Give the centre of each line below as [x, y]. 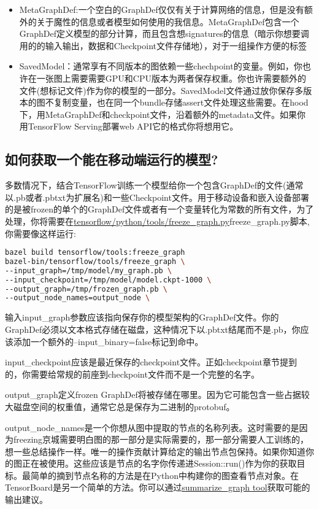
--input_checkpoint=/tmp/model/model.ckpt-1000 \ [108, 280]
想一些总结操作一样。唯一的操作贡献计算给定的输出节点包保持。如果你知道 [155, 451]
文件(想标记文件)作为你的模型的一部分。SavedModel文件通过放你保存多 [161, 90]
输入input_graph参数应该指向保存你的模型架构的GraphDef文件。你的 [142, 317]
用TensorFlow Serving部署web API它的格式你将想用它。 [129, 126]
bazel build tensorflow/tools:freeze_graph [95, 253]
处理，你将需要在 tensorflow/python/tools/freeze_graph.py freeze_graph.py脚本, [157, 221]
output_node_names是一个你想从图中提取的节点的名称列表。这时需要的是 [152, 427]
